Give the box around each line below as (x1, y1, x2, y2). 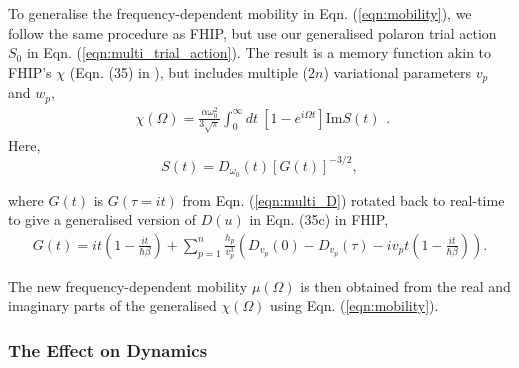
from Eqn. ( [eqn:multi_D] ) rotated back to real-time (182, 189, 505, 210)
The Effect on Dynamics (8, 337, 208, 362)
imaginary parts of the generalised (8, 295, 217, 316)
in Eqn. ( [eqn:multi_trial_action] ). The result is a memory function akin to (26, 42, 492, 63)
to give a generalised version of (8, 209, 197, 230)
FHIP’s (8, 61, 52, 82)
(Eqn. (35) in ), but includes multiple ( (69, 61, 309, 82)
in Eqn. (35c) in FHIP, (249, 209, 389, 230)
